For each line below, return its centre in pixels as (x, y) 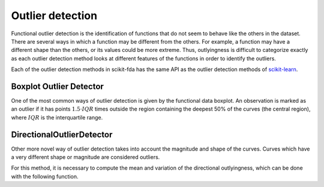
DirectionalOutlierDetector (62, 134)
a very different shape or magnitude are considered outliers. (85, 157)
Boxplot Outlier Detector (58, 86)
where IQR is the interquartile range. (57, 117)
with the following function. (45, 176)
